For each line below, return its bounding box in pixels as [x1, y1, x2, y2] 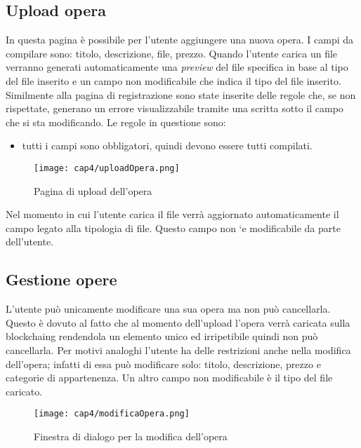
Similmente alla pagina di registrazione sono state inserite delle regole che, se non [6, 87, 356, 102]
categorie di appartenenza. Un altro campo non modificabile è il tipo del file [6, 370, 333, 385]
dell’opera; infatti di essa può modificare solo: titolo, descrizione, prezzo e [6, 356, 321, 371]
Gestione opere [6, 269, 117, 290]
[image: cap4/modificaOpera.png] [34, 409, 190, 419]
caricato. [6, 383, 43, 398]
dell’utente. [6, 234, 54, 249]
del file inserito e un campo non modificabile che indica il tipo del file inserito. [6, 73, 341, 88]
